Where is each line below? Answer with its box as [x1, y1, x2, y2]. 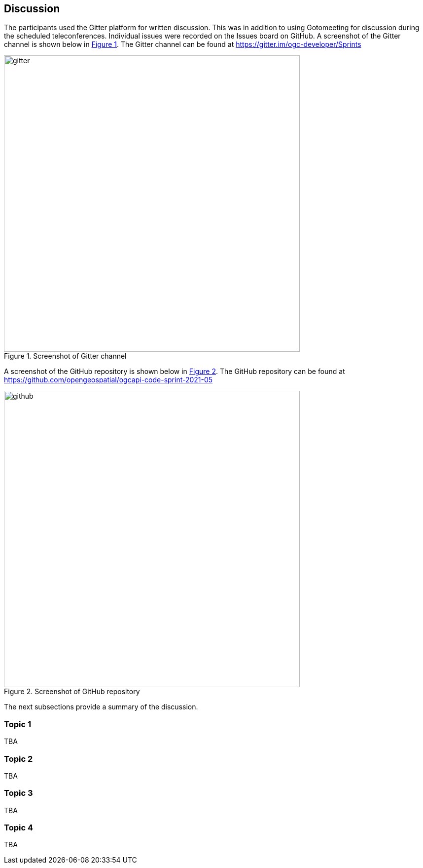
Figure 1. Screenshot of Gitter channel [4, 352, 127, 361]
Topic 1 [4, 719, 31, 729]
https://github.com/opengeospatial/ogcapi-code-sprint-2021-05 [4, 375, 213, 384]
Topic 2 [4, 753, 33, 764]
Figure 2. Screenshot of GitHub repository [4, 687, 140, 696]
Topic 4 [4, 823, 33, 833]
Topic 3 [4, 788, 33, 798]
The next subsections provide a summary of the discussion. [4, 703, 198, 711]
